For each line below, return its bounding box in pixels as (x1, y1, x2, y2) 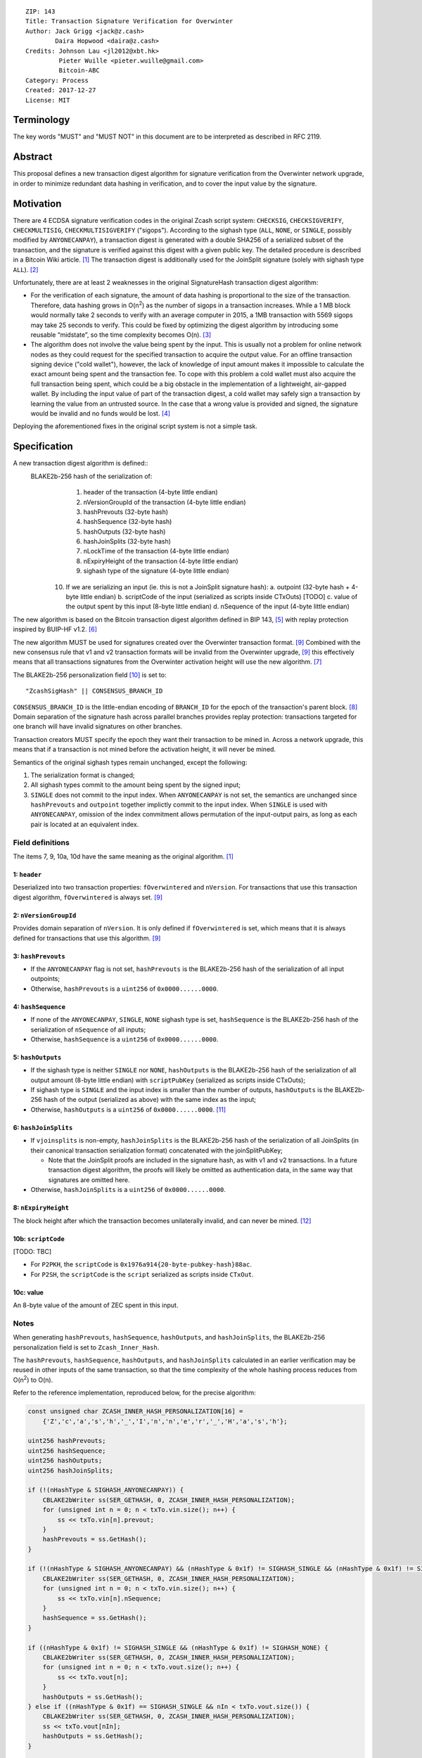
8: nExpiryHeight (13, 1203, 70, 1212)
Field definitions (13, 838, 70, 847)
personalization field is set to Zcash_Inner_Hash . (13, 1343, 160, 1352)
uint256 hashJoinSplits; (27, 1466, 114, 1475)
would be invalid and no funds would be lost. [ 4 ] (30, 409, 171, 418)
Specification (13, 440, 73, 453)
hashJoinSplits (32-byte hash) (83, 537, 172, 546)
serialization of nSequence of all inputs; (30, 1025, 146, 1034)
